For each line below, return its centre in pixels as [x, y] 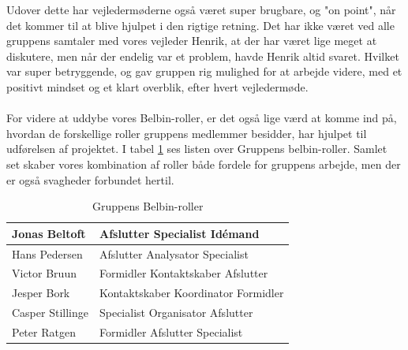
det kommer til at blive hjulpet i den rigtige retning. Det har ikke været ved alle [200, 25]
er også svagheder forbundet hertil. [90, 179]
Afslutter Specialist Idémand [179, 233]
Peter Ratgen [44, 331]
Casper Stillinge [50, 313]
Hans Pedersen [47, 253]
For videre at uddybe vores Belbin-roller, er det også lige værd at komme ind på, [202, 118]
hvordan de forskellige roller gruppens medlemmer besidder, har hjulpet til [187, 133]
